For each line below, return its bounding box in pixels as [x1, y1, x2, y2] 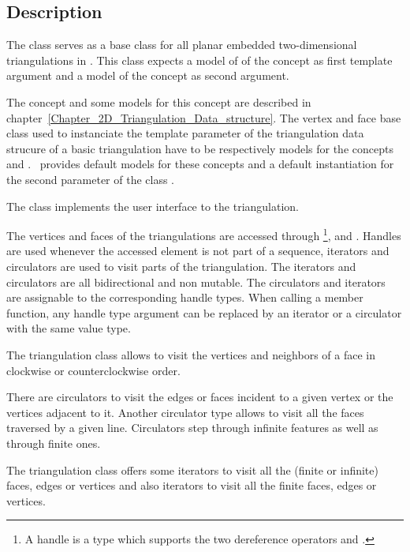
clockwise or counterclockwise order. [6, 362, 181, 378]
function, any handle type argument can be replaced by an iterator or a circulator [6, 304, 402, 321]
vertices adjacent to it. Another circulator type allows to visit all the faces [6, 404, 364, 420]
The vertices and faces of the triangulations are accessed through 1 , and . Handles [6, 225, 401, 243]
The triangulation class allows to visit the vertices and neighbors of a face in [6, 346, 376, 362]
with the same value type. [6, 320, 131, 336]
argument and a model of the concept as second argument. [6, 67, 289, 84]
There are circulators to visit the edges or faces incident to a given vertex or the [6, 389, 393, 405]
